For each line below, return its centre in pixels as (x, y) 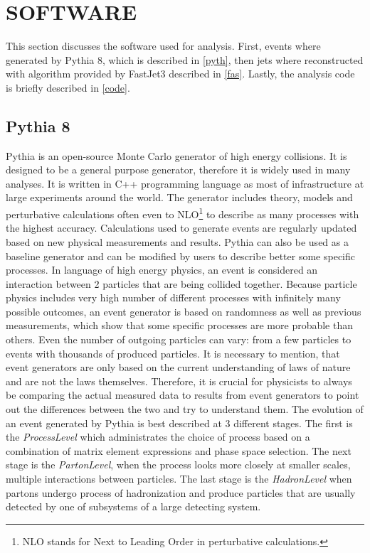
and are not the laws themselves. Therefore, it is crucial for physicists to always (179, 381)
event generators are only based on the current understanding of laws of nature (178, 367)
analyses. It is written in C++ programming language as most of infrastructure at (185, 183)
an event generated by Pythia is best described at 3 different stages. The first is (179, 423)
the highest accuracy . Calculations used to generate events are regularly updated (181, 228)
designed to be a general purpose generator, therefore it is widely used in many (178, 170)
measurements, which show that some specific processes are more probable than (180, 325)
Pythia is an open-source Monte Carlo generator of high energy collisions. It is (176, 155)
